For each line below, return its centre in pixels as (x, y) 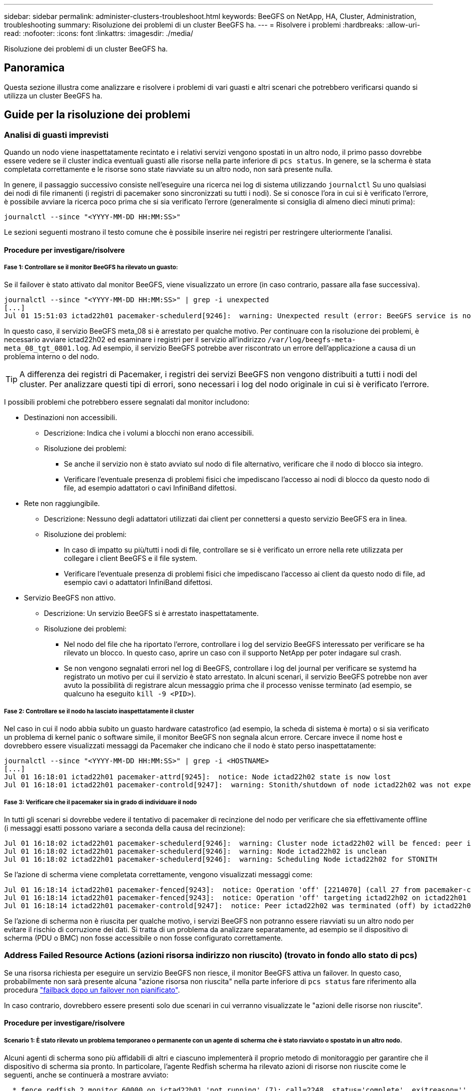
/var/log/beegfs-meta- (312, 340)
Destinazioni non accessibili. (71, 418)
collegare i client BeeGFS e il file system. (131, 558)
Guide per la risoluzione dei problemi (97, 115)
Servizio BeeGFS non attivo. (70, 598)
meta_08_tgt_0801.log (46, 348)
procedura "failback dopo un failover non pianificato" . (92, 990)
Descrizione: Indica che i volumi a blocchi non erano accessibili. (149, 433)
